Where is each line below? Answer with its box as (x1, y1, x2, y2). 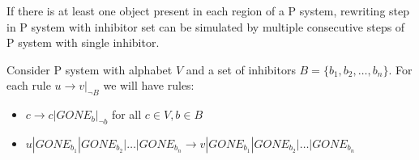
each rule (6, 77, 51, 94)
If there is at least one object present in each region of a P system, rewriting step (6, 2, 410, 19)
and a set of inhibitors (186, 61, 296, 78)
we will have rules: (103, 77, 195, 94)
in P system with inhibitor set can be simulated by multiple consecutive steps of (6, 18, 405, 35)
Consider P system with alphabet (6, 61, 173, 78)
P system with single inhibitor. (6, 34, 160, 51)
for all (111, 106, 142, 123)
